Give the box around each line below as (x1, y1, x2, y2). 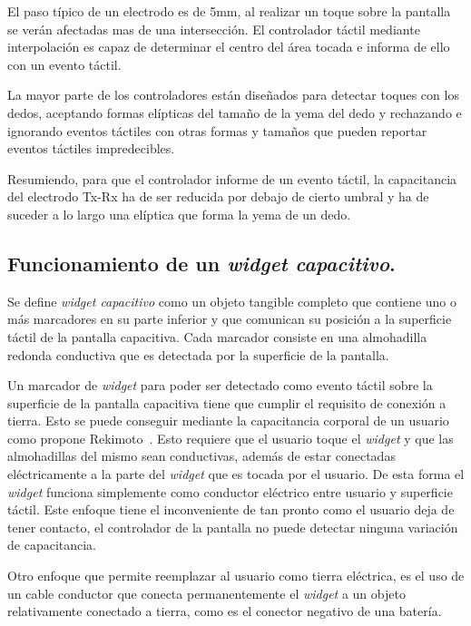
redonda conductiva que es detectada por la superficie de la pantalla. (7, 345, 389, 364)
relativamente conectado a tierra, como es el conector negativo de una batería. (7, 602, 442, 621)
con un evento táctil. (7, 54, 122, 73)
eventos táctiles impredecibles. (7, 139, 175, 158)
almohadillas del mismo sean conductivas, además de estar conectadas (7, 446, 396, 465)
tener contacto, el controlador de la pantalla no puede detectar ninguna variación (7, 517, 458, 536)
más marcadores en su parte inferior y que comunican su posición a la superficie (7, 309, 452, 328)
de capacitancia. (7, 535, 96, 554)
